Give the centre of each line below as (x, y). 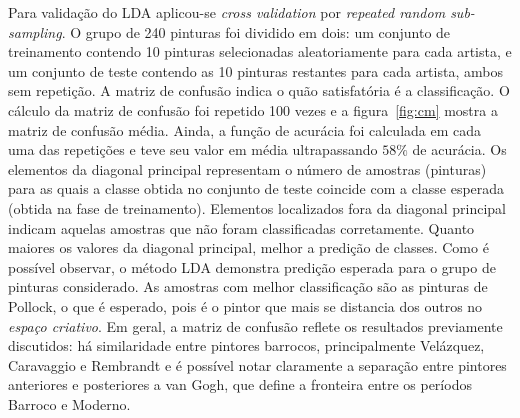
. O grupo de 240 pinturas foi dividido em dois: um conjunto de (256, 31)
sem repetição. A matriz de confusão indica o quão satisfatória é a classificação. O (259, 90)
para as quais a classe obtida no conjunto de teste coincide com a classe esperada (256, 188)
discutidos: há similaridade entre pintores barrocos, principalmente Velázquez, (246, 345)
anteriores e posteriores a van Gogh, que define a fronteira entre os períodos (240, 384)
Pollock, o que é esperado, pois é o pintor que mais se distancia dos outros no (245, 305)
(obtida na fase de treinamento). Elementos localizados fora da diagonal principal (257, 207)
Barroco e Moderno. (69, 403)
